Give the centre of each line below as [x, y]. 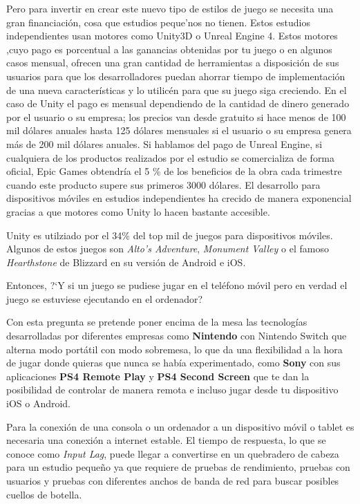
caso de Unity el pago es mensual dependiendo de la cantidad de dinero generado [178, 103]
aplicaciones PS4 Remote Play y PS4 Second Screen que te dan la [158, 376]
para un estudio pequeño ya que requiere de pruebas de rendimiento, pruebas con [178, 467]
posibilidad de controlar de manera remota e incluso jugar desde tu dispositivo [172, 390]
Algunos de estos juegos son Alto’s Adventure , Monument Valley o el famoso [168, 249]
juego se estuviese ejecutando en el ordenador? [105, 298]
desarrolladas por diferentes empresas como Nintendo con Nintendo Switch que [177, 336]
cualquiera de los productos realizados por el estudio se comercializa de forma [171, 157]
